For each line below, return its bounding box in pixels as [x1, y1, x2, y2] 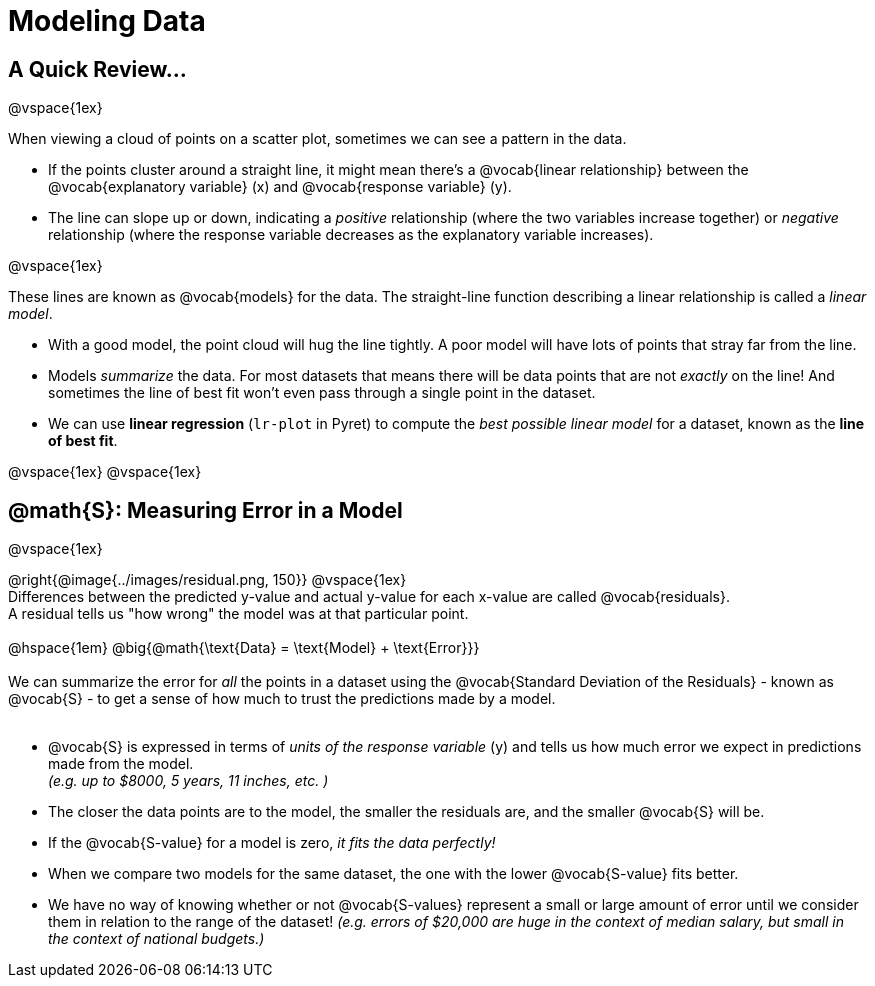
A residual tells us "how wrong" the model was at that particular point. [8, 605, 469, 623]
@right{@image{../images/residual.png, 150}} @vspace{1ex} [8, 571, 407, 589]
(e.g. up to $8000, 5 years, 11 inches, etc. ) [48, 772, 329, 790]
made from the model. [48, 755, 194, 773]
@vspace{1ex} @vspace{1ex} [8, 463, 202, 481]
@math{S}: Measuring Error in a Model [8, 497, 403, 523]
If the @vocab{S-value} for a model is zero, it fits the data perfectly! [48, 834, 496, 852]
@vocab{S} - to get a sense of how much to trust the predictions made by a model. [8, 690, 556, 708]
